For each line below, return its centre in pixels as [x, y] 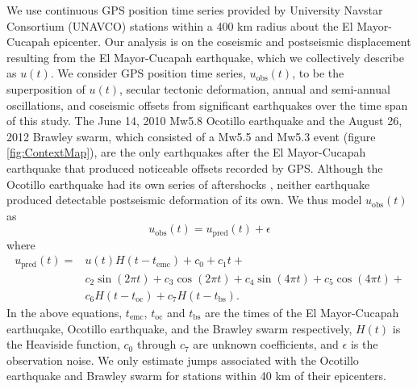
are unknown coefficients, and [266, 344]
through [156, 344]
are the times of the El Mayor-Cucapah [302, 312]
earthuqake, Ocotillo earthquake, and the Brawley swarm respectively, [179, 328]
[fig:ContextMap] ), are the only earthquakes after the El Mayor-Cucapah [186, 152]
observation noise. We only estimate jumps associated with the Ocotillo [183, 360]
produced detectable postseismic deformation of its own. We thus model [184, 200]
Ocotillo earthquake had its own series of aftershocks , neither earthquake [188, 184]
